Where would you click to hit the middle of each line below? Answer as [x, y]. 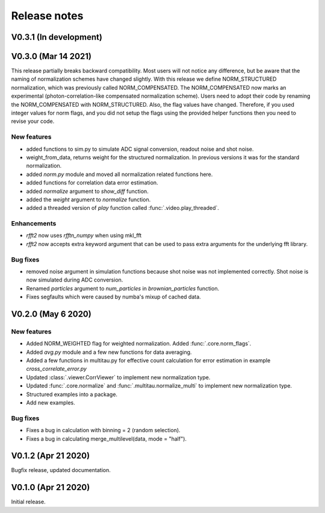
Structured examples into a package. [72, 394]
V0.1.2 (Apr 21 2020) [51, 456]
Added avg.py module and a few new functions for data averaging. [109, 352]
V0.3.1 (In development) [57, 37]
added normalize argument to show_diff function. [87, 191]
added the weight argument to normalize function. [88, 200]
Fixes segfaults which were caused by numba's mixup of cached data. [113, 297]
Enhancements [34, 224]
